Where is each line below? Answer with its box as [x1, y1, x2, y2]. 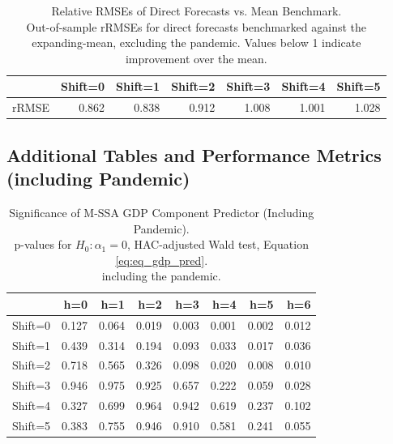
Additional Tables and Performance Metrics [6, 142, 382, 167]
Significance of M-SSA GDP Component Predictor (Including [9, 203, 314, 220]
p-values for [14, 236, 72, 253]
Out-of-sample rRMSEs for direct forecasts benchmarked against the [26, 18, 367, 35]
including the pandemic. [101, 267, 221, 284]
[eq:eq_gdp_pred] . [115, 251, 208, 268]
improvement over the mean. [125, 49, 267, 66]
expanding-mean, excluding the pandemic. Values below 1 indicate [32, 34, 361, 51]
